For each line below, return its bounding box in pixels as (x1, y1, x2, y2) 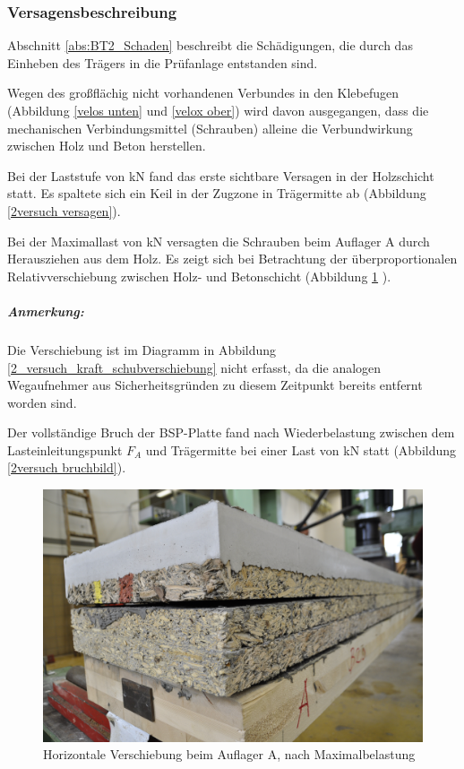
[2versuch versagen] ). (7, 201, 121, 220)
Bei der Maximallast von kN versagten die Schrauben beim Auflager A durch (7, 231, 430, 250)
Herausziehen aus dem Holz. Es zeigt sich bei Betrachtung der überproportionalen (7, 249, 458, 268)
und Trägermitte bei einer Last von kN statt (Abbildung (145, 440, 457, 459)
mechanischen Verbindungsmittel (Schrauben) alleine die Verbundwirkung (7, 118, 413, 137)
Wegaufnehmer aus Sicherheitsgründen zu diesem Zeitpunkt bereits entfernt (7, 376, 423, 394)
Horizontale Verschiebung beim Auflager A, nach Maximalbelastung (43, 745, 416, 764)
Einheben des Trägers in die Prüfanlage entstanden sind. (7, 53, 318, 72)
